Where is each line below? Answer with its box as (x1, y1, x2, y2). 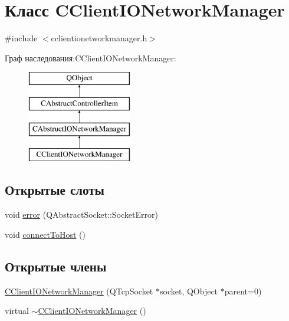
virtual (5, 304, 29, 317)
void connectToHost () (5, 228, 86, 240)
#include (5, 32, 38, 44)
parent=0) (224, 284, 262, 297)
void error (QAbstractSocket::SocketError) (5, 208, 158, 221)
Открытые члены (5, 257, 107, 275)
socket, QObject (159, 284, 218, 297)
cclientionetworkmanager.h (51, 32, 147, 44)
